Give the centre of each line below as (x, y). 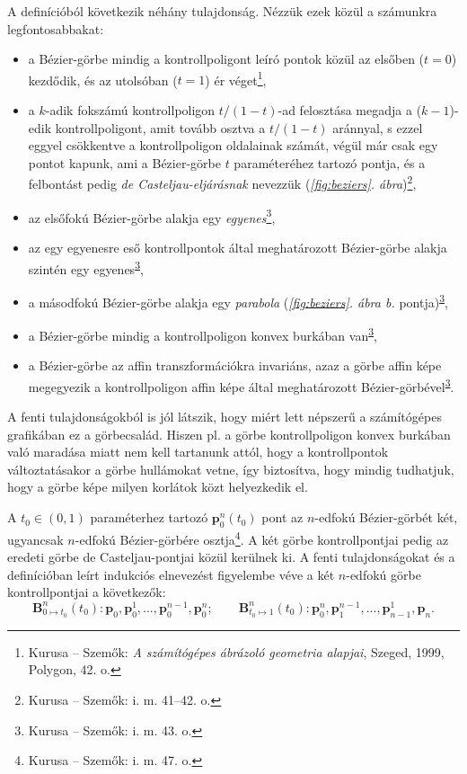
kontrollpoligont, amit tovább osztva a (160, 127)
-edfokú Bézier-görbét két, (386, 517)
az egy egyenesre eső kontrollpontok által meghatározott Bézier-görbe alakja (238, 247)
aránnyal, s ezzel (378, 127)
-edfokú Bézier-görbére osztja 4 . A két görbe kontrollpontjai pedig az (262, 538)
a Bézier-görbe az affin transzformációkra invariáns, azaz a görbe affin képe (235, 365)
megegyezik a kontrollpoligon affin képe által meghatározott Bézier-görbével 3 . (241, 385)
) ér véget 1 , (236, 78)
